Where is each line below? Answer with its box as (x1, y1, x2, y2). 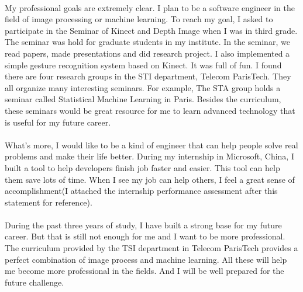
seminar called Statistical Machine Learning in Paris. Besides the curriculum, (5, 93, 281, 105)
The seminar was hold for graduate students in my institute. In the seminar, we (5, 36, 290, 48)
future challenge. (5, 276, 64, 288)
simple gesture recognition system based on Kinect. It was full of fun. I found (5, 58, 282, 71)
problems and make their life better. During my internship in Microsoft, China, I (5, 150, 294, 162)
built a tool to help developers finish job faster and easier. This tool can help (5, 161, 280, 173)
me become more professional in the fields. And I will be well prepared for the (5, 265, 284, 277)
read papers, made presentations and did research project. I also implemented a (5, 47, 290, 59)
